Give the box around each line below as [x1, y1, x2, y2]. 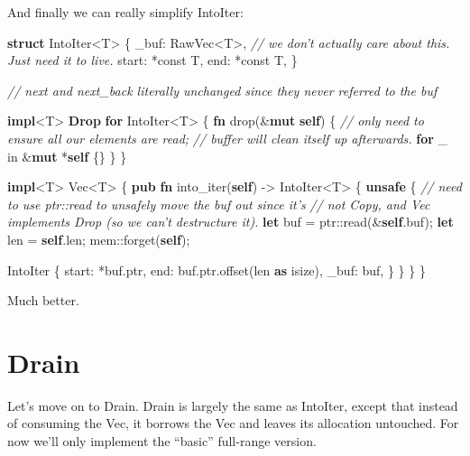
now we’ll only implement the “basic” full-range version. [7, 432, 317, 451]
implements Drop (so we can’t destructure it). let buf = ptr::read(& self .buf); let [7, 212, 454, 231]
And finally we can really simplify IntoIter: [7, 3, 244, 21]
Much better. [7, 291, 79, 310]
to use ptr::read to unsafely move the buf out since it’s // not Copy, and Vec [7, 194, 430, 213]
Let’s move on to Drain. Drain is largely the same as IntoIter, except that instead [7, 396, 458, 414]
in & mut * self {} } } [7, 146, 127, 165]
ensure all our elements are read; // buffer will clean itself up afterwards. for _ [7, 128, 448, 147]
